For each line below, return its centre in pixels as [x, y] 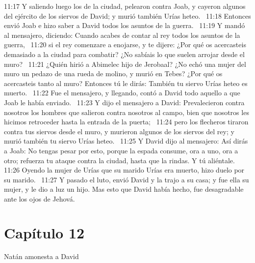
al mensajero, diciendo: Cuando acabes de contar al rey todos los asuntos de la [122, 35]
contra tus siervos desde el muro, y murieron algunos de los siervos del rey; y [119, 131]
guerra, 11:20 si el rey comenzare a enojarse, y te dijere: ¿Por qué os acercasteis [125, 44]
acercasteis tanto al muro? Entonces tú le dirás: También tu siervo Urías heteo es [126, 83]
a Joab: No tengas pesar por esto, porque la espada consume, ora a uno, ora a [121, 150]
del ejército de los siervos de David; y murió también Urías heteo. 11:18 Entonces [127, 15]
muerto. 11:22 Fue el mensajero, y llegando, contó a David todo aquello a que [122, 93]
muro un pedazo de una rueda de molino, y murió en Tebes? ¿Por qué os [113, 73]
